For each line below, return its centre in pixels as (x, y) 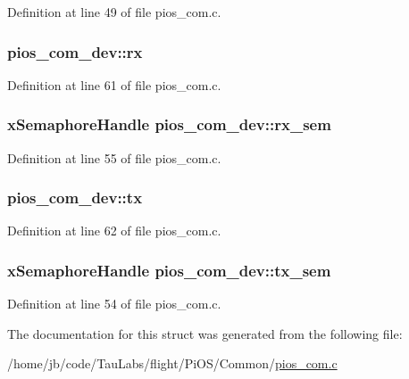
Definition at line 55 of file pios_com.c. (114, 157)
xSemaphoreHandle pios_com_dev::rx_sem (169, 124)
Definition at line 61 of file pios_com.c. (114, 84)
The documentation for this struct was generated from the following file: (205, 333)
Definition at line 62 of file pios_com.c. (114, 231)
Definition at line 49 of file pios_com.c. (114, 12)
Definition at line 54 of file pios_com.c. (114, 304)
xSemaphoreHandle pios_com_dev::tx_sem (169, 270)
